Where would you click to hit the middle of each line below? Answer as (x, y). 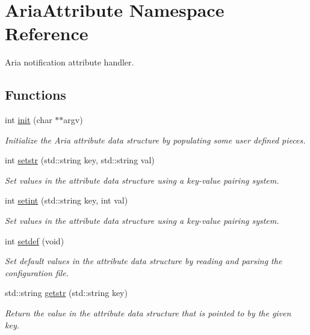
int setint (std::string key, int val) (67, 200)
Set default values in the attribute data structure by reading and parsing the (144, 261)
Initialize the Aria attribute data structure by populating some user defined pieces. (155, 140)
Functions (36, 95)
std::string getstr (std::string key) (66, 293)
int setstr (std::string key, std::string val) (80, 160)
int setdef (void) (35, 240)
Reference (47, 33)
